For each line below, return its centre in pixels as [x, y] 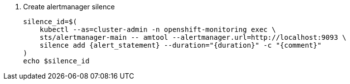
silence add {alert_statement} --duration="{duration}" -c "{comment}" [180, 45]
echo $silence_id [56, 61]
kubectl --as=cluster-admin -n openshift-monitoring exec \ [158, 29]
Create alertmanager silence [69, 7]
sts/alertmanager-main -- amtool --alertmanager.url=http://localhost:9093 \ [193, 37]
